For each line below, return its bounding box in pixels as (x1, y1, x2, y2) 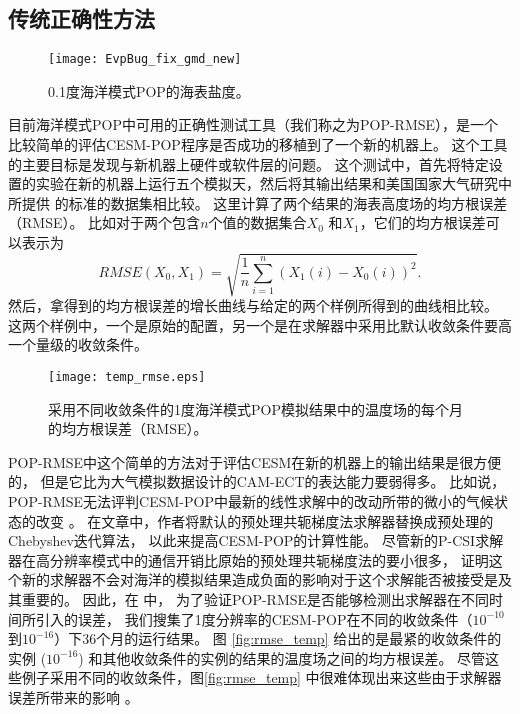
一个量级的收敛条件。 (8, 334, 148, 355)
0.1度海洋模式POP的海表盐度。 (48, 80, 250, 101)
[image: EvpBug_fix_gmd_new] (48, 52, 242, 67)
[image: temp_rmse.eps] (48, 369, 206, 384)
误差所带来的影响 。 (8, 686, 139, 707)
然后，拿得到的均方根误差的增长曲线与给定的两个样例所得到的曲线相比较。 (8, 295, 498, 316)
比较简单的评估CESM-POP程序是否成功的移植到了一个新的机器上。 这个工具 (8, 134, 508, 155)
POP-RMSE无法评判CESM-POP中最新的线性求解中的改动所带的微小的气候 (8, 490, 494, 511)
